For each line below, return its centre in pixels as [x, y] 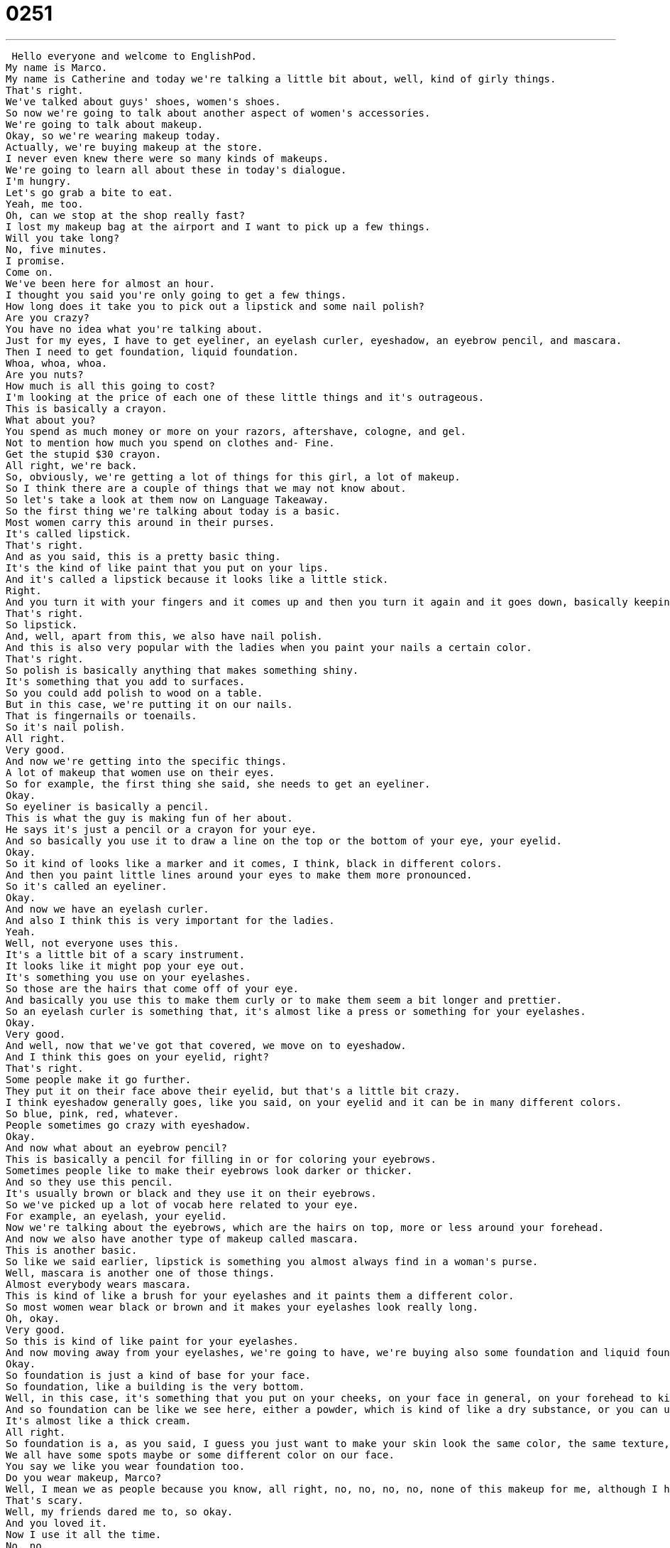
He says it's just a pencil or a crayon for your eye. [161, 829]
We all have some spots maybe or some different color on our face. [200, 1455]
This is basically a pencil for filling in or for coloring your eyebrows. [221, 1159]
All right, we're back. [72, 465]
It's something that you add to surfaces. [126, 681]
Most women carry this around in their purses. [141, 522]
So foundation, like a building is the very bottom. [155, 1386]
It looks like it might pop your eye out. [126, 966]
